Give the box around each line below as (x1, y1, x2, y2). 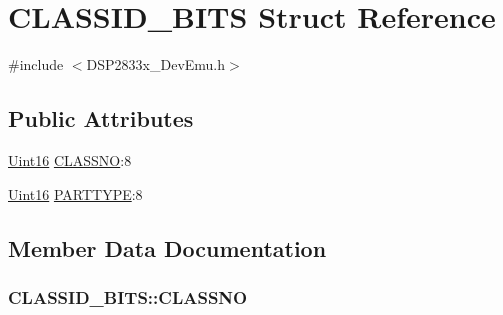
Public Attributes (8, 103, 194, 134)
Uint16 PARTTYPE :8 (8, 183, 143, 204)
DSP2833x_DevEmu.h (86, 54, 226, 75)
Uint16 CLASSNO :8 (8, 149, 132, 170)
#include (8, 54, 64, 75)
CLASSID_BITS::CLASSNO (8, 284, 248, 309)
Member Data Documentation (8, 232, 327, 263)
